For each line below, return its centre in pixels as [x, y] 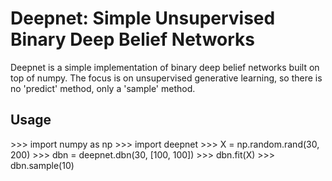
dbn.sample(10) [42, 165]
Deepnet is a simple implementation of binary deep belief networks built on [165, 67]
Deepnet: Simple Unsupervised [143, 18]
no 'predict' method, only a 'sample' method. [103, 88]
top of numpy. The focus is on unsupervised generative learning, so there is [166, 78]
